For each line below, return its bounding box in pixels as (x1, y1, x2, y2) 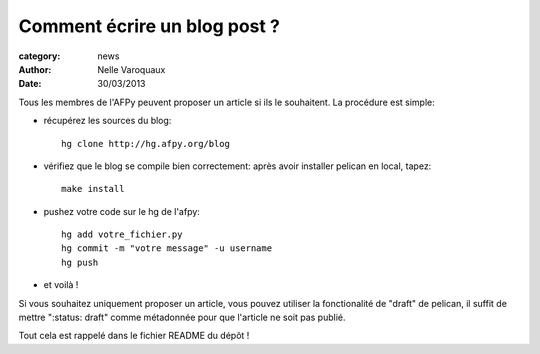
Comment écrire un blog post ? (18, 15, 280, 37)
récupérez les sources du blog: (43, 115, 172, 127)
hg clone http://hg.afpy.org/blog (61, 138, 230, 149)
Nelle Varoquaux (97, 63, 166, 75)
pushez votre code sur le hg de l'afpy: (43, 205, 200, 217)
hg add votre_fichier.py (61, 229, 183, 240)
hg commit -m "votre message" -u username (61, 243, 273, 254)
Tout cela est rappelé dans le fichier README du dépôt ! (18, 330, 250, 342)
